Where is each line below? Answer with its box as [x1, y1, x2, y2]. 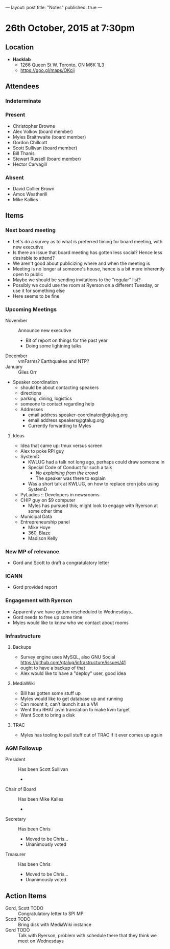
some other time [28, 508, 63, 514]
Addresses [20, 406, 43, 412]
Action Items [5, 892, 47, 900]
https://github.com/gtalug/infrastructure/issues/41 [20, 660, 126, 666]
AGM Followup [5, 745, 42, 751]
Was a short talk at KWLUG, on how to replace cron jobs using [28, 480, 159, 487]
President [5, 757, 26, 763]
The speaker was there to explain [35, 475, 106, 481]
